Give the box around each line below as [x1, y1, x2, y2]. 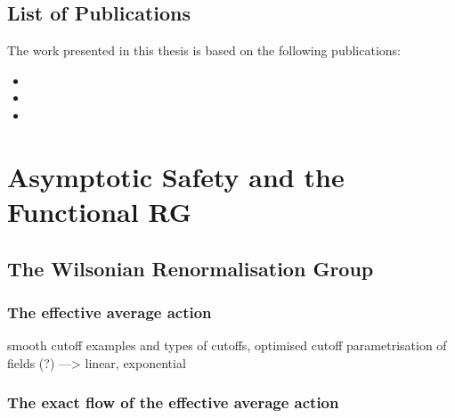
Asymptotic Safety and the [7, 158, 345, 194]
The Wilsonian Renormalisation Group [7, 254, 374, 282]
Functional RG [7, 193, 192, 229]
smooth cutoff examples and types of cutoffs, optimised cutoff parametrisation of [7, 336, 447, 355]
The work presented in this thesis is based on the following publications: [7, 41, 402, 60]
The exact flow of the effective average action [7, 391, 339, 414]
